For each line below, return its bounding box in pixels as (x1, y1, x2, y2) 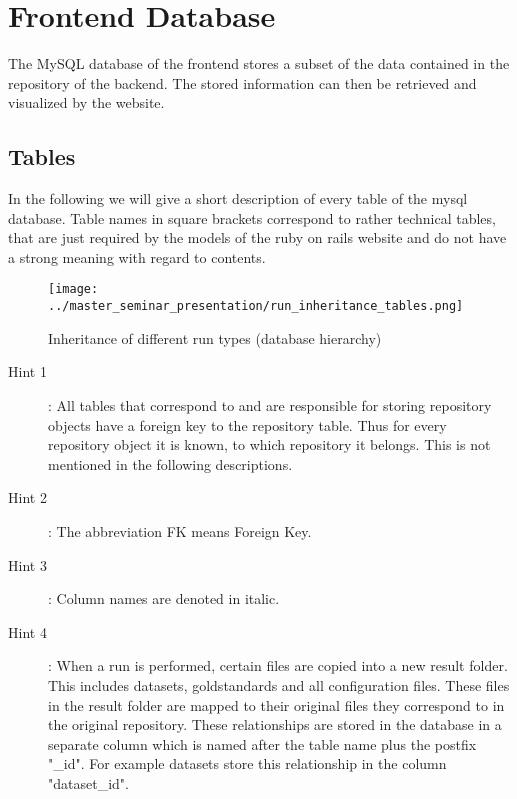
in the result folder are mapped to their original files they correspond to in (48, 694, 505, 715)
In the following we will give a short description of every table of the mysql (8, 188, 468, 209)
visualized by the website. (8, 92, 165, 113)
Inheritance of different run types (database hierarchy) (48, 327, 382, 348)
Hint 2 (8, 487, 47, 508)
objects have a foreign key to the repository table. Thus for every (48, 414, 447, 435)
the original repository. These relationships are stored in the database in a (48, 714, 502, 735)
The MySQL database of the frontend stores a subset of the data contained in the (8, 53, 510, 74)
